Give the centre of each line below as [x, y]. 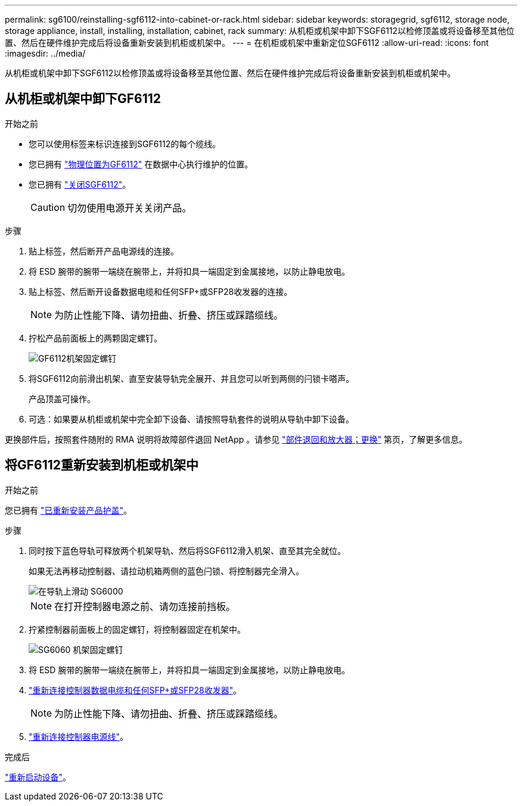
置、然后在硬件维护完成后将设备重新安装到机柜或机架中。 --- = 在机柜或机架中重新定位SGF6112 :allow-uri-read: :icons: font [247, 43]
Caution [48, 207]
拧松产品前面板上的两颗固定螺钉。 [95, 338]
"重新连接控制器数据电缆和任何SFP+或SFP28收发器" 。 [135, 690]
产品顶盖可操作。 [62, 399]
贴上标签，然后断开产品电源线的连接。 [104, 251]
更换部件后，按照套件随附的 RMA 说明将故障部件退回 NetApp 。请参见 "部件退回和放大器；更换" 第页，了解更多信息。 [236, 439]
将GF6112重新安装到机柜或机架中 [102, 465]
